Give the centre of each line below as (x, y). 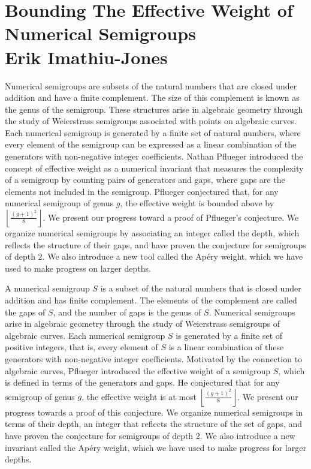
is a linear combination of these (226, 347)
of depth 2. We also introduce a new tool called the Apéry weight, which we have (154, 256)
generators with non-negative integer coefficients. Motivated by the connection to (154, 358)
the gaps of (25, 312)
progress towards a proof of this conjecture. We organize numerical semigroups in (154, 412)
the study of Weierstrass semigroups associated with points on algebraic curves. (151, 121)
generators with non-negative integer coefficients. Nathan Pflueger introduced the (154, 156)
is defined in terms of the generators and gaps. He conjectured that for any (142, 382)
